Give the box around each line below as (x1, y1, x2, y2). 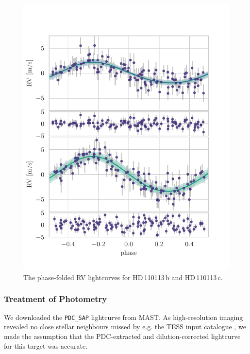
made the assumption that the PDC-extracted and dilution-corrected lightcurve (4, 331, 241, 341)
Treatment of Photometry (4, 293, 107, 305)
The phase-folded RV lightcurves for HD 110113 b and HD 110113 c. (23, 272, 223, 282)
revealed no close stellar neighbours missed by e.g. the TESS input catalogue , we (4, 321, 246, 332)
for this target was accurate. (4, 340, 88, 351)
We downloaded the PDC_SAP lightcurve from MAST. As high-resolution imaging (4, 312, 243, 322)
